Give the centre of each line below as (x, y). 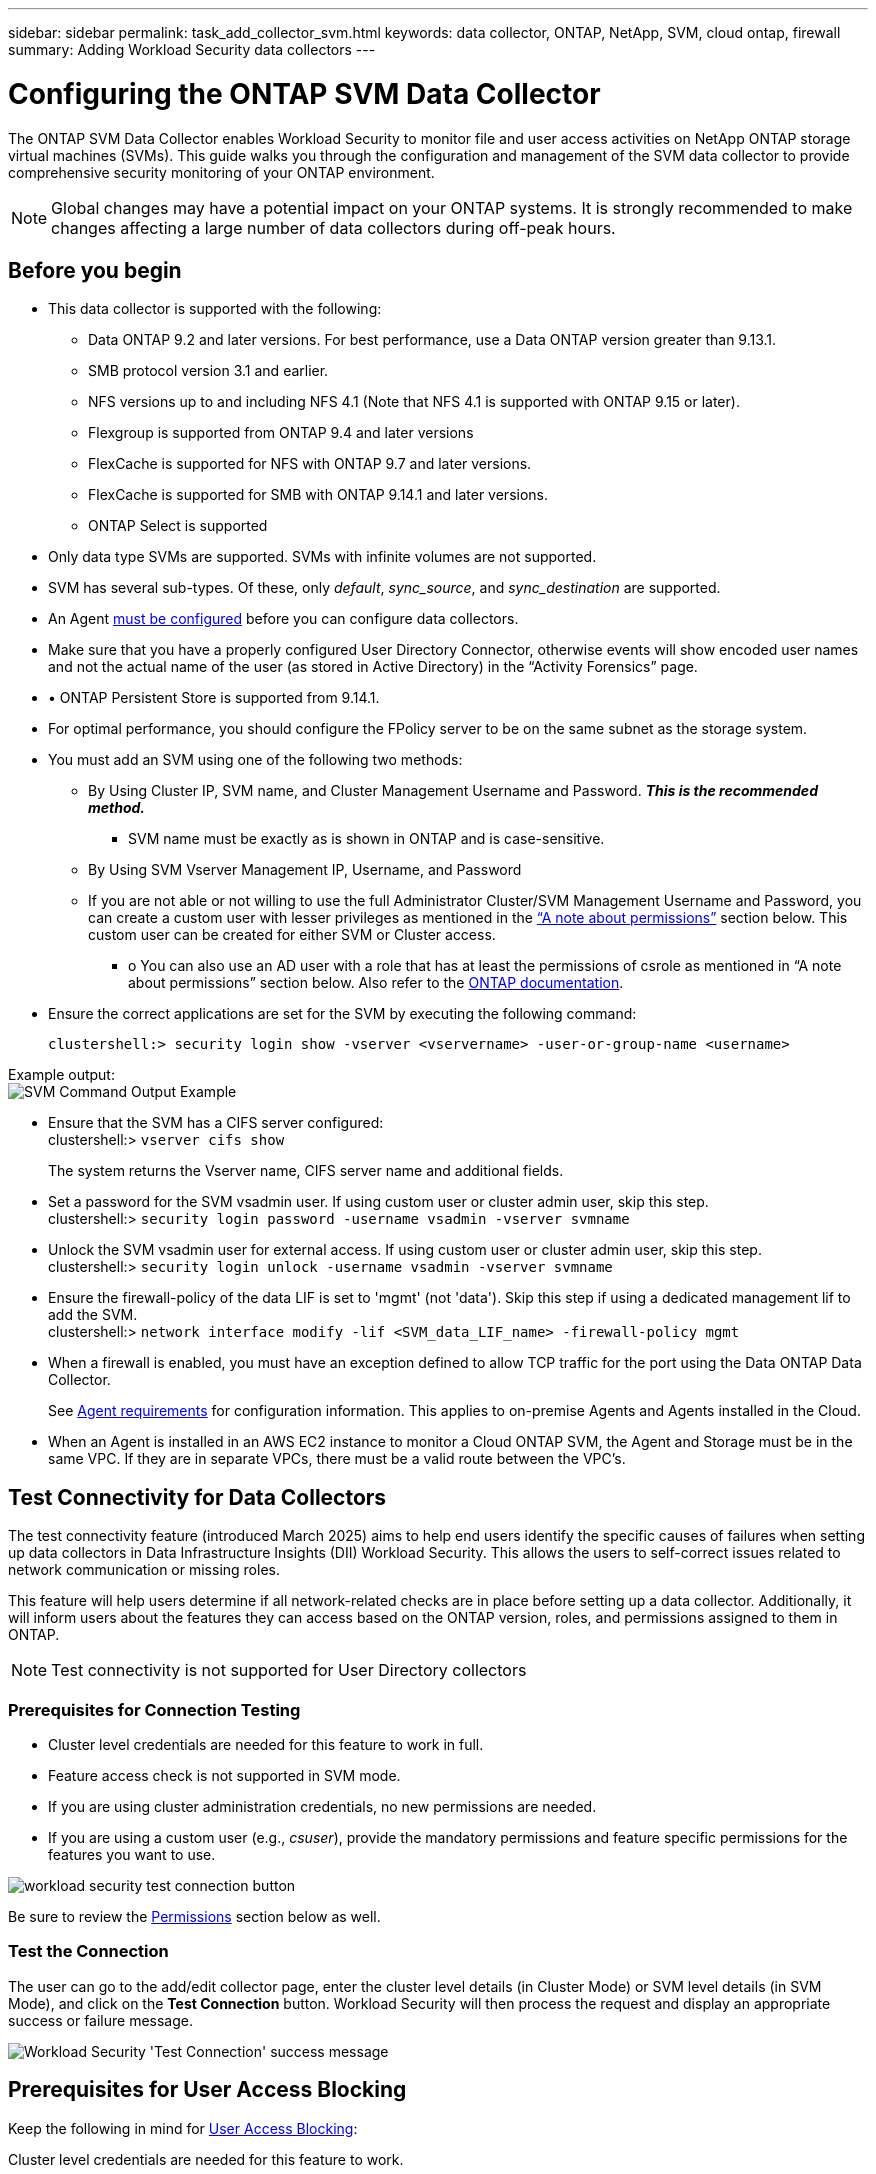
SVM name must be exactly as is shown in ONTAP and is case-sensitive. (366, 839)
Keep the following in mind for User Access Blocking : (183, 2128)
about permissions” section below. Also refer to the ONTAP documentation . (376, 983)
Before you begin (95, 270)
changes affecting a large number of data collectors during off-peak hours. (333, 227)
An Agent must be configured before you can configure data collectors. (283, 619)
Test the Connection (88, 1951)
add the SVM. (93, 1315)
